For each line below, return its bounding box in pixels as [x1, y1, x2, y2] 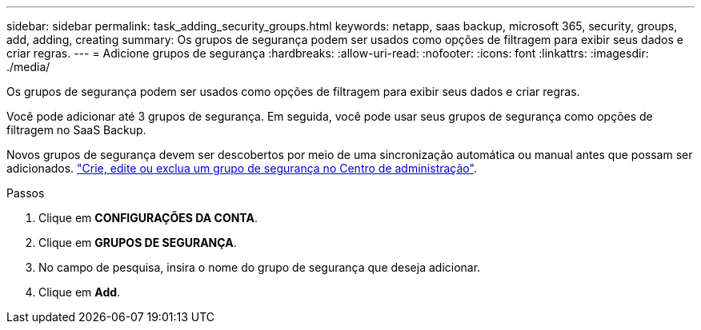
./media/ [6, 60, 50, 74]
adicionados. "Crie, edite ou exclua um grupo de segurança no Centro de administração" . [6, 161, 477, 175]
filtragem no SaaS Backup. [6, 123, 146, 137]
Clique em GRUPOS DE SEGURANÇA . [38, 236, 237, 249]
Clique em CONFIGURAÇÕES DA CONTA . [38, 211, 258, 225]
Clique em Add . [38, 285, 121, 299]
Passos [6, 186, 45, 200]
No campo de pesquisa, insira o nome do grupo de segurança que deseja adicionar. [38, 260, 481, 274]
